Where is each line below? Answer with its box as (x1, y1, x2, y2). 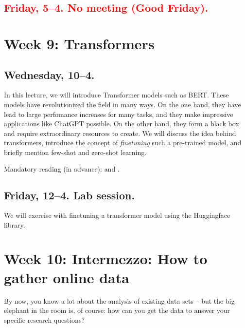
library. (4, 219, 25, 230)
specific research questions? (4, 315, 85, 325)
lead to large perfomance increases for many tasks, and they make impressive (4, 109, 233, 119)
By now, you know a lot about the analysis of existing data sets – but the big (4, 295, 235, 306)
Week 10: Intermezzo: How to (4, 248, 208, 268)
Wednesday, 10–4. (4, 67, 95, 82)
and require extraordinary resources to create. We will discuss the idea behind (4, 128, 236, 138)
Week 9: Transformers (4, 33, 155, 53)
